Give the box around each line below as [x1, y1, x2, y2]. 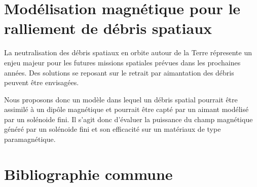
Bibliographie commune [4, 163, 173, 184]
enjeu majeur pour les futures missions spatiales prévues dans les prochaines [4, 57, 241, 67]
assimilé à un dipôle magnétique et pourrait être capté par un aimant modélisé [4, 104, 249, 115]
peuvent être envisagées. [4, 77, 79, 88]
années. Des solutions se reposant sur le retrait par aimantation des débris [4, 67, 234, 78]
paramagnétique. [4, 134, 56, 144]
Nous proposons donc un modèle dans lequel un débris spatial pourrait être [4, 94, 238, 104]
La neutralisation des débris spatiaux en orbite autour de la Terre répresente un [4, 47, 252, 58]
